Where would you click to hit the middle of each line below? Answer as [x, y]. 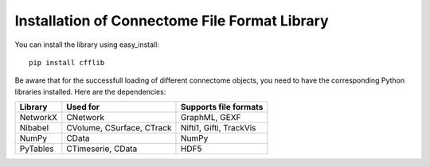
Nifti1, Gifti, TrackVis [218, 128]
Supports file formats [222, 107]
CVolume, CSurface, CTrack [119, 128]
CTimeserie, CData [102, 149]
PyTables [37, 149]
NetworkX [38, 118]
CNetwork [86, 118]
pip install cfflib [67, 62]
